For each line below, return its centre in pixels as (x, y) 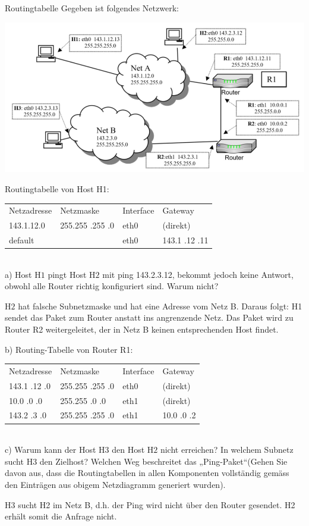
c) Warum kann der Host (51, 450)
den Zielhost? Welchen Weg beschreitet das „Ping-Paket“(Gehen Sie (163, 461)
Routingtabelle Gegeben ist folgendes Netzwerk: (92, 8)
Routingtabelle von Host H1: (57, 188)
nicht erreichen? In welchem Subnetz (227, 450)
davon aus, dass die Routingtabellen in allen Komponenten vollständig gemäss (147, 473)
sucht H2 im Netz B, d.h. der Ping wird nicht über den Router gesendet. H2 (157, 504)
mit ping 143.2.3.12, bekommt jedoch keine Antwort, (198, 274)
